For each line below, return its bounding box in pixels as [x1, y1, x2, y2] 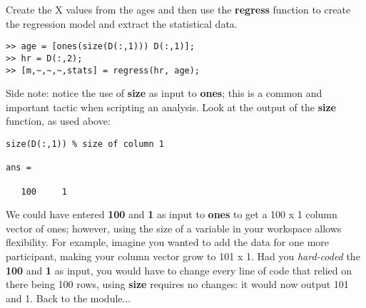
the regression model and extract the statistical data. [6, 16, 238, 31]
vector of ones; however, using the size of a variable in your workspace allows [6, 220, 342, 235]
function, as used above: [6, 113, 111, 128]
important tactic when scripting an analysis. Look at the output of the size [6, 99, 336, 114]
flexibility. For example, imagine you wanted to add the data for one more [6, 235, 329, 250]
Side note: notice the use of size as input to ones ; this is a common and [6, 86, 322, 101]
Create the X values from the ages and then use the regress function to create [6, 2, 351, 16]
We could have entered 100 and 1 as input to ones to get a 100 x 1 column [6, 207, 337, 222]
